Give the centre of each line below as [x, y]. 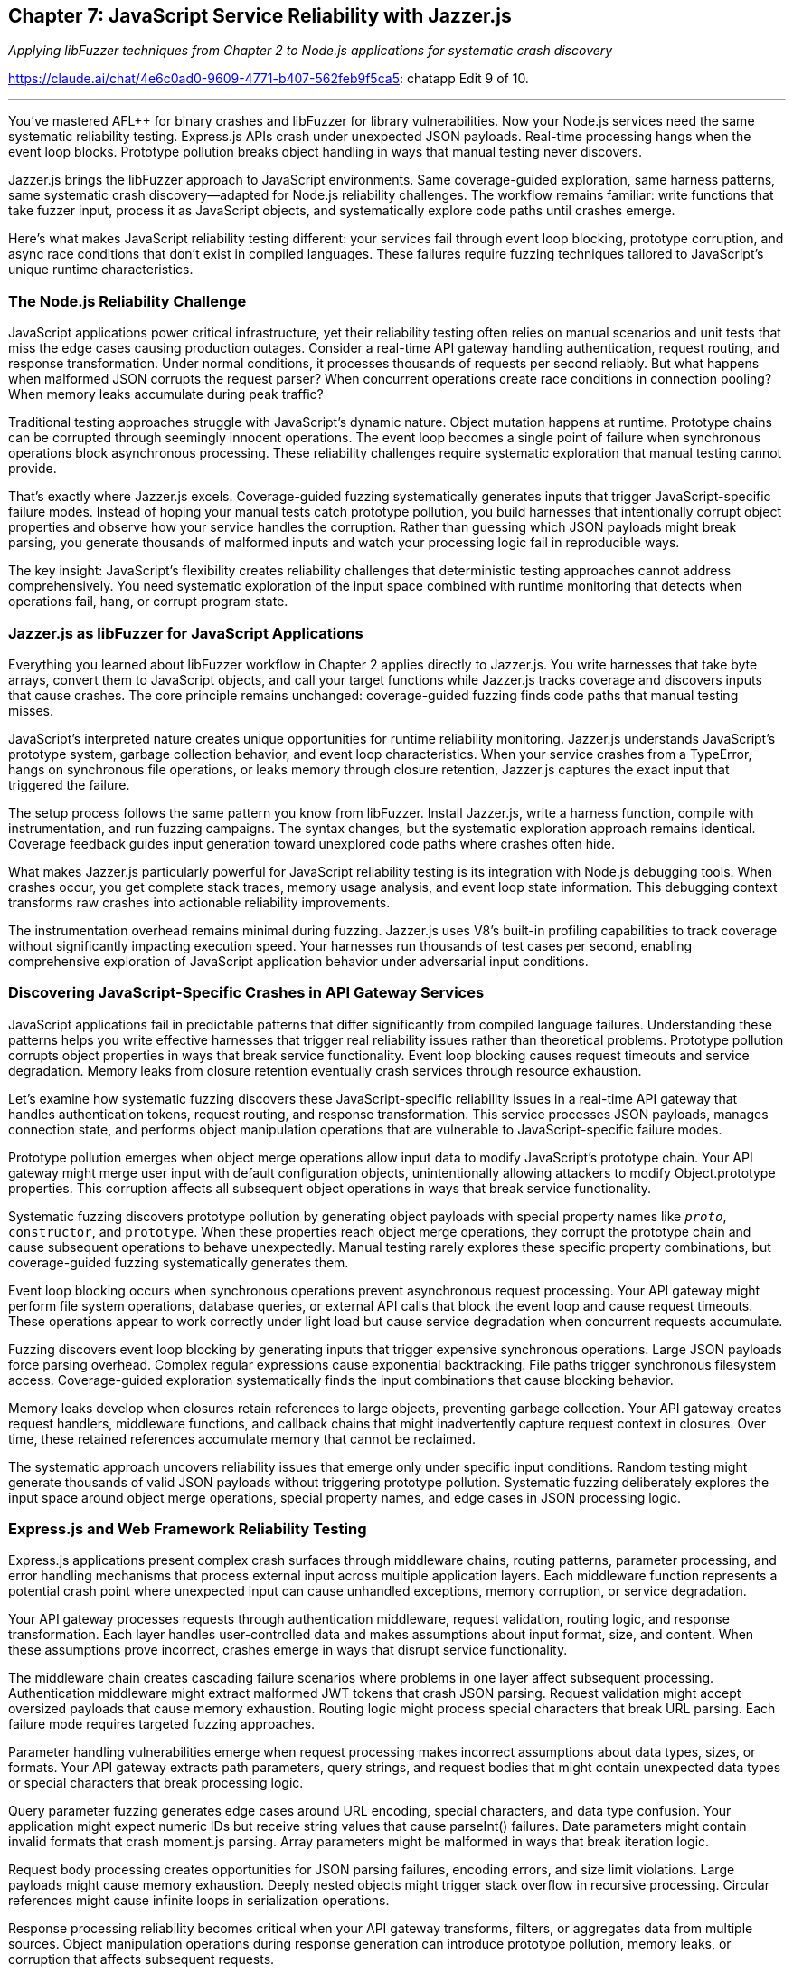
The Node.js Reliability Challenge [127, 301]
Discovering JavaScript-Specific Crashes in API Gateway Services [246, 993]
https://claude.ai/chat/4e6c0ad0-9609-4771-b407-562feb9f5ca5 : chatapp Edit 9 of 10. [269, 79]
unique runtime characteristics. [101, 270]
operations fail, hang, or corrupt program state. [148, 602]
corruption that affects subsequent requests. [142, 1959]
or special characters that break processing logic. [156, 1783]
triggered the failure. [69, 784]
